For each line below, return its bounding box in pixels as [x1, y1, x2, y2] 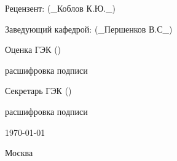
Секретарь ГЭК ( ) [5, 84, 72, 97]
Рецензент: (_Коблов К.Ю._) [5, 2, 116, 14]
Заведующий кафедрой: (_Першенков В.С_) [5, 22, 173, 35]
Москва [5, 146, 33, 159]
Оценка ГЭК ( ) [5, 43, 61, 56]
